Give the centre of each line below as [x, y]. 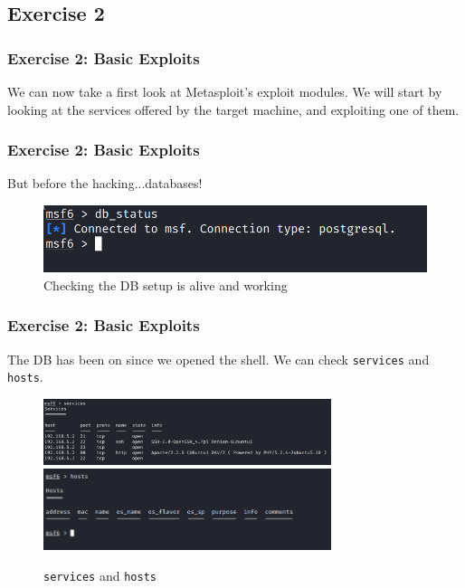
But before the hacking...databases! [105, 183]
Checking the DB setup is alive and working [166, 285]
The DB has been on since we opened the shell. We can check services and [218, 359]
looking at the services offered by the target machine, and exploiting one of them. [233, 109]
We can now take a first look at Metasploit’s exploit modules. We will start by [225, 91]
